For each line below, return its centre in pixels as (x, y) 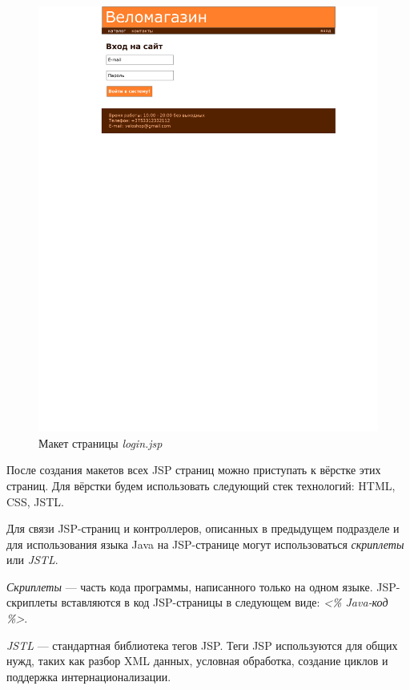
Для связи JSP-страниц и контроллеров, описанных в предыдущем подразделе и (203, 528)
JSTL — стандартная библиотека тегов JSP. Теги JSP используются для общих (202, 645)
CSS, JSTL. (35, 501)
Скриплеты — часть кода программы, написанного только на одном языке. (190, 586)
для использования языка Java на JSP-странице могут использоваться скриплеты (205, 544)
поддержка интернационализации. (89, 676)
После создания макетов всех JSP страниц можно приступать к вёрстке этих (194, 470)
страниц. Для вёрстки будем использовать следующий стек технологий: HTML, (201, 485)
